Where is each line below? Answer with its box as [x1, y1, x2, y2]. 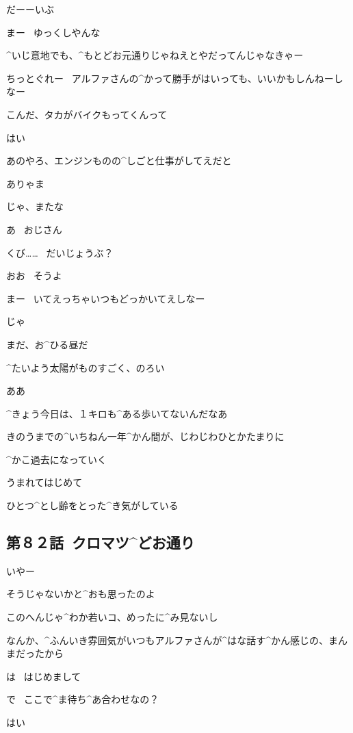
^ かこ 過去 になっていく [6, 452, 107, 466]
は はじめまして [6, 669, 81, 683]
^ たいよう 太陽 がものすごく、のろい [6, 360, 165, 374]
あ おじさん [6, 222, 62, 236]
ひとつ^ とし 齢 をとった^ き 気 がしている [6, 498, 179, 513]
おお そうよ [6, 268, 62, 283]
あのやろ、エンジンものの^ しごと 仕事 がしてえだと [6, 153, 232, 168]
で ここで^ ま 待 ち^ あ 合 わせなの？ [6, 692, 159, 706]
